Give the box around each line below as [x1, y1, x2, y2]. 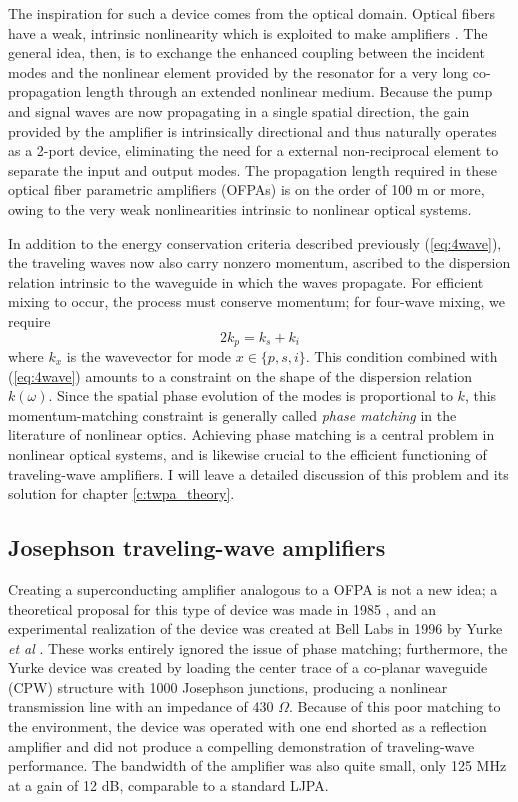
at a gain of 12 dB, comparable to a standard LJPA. [8, 774, 329, 795]
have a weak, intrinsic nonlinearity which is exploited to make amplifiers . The [8, 22, 488, 43]
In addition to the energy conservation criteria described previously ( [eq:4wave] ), [8, 232, 502, 253]
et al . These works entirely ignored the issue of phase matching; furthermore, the [8, 637, 508, 658]
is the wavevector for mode [66, 345, 232, 366]
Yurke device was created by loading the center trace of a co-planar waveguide [8, 657, 488, 678]
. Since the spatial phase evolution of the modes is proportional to [48, 385, 453, 406]
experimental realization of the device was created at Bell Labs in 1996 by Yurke [8, 618, 503, 639]
